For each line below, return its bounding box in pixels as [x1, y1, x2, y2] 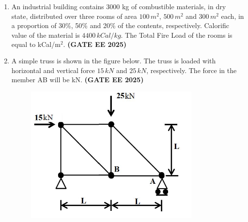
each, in [221, 11, 244, 21]
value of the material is [11, 30, 80, 40]
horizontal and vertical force [11, 65, 95, 75]
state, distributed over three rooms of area [11, 11, 137, 21]
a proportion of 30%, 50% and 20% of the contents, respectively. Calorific [11, 20, 229, 30]
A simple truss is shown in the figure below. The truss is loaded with [11, 55, 216, 65]
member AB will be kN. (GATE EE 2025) [11, 74, 144, 85]
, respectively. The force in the [146, 65, 237, 75]
